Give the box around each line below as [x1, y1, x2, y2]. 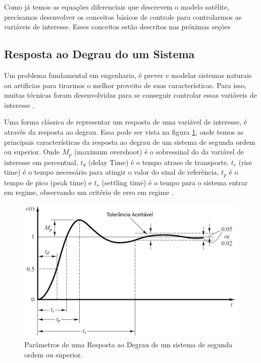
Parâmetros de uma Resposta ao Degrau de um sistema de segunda [24, 339, 233, 350]
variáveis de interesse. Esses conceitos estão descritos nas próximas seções [4, 21, 231, 32]
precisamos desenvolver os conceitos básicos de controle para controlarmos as [4, 11, 242, 22]
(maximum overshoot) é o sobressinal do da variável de [74, 146, 244, 157]
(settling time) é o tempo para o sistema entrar [101, 177, 248, 187]
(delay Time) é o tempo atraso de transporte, [88, 156, 229, 167]
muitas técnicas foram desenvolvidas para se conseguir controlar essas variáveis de [4, 90, 257, 100]
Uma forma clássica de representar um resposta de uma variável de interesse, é [4, 116, 247, 127]
